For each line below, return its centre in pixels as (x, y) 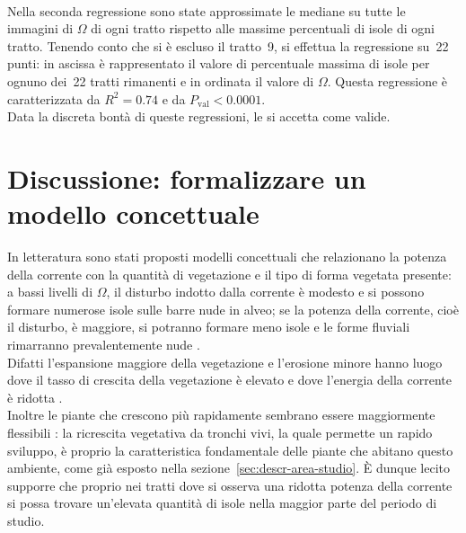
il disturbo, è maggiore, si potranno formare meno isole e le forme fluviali (209, 327)
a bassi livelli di (50, 292)
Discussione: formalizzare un (187, 178)
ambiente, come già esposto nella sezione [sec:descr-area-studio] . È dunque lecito (229, 468)
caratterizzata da (54, 98)
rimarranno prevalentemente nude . (104, 345)
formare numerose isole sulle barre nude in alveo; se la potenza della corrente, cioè (233, 309)
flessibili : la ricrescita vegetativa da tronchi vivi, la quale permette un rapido (220, 432)
